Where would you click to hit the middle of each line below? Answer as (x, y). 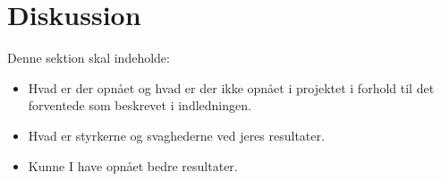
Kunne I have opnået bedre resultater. (133, 165)
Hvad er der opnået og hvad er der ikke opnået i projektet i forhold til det (231, 87)
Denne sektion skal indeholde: (89, 58)
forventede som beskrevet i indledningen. (140, 105)
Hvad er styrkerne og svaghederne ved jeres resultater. (176, 135)
